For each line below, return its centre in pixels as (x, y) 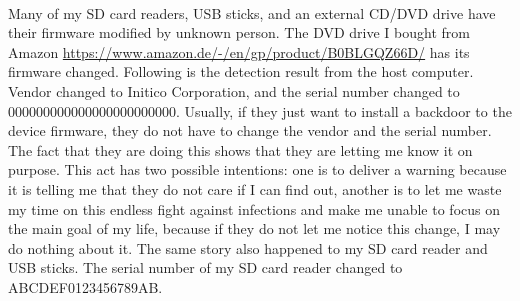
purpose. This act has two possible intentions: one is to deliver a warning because (257, 169)
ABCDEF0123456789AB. (85, 286)
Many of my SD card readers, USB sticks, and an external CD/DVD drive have (252, 12)
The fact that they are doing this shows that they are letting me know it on (240, 149)
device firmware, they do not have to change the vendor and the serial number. (250, 130)
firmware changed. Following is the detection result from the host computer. (241, 71)
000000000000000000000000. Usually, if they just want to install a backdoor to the (260, 110)
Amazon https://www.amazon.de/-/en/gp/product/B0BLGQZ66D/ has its (239, 51)
